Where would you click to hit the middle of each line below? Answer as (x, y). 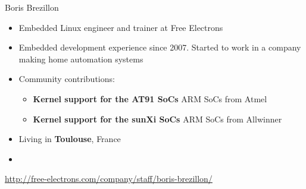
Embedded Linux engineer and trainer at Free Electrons (121, 27)
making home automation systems (81, 59)
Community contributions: (67, 79)
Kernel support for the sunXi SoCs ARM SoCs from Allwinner (157, 119)
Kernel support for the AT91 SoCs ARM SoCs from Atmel (150, 98)
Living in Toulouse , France (70, 139)
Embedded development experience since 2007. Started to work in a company (160, 47)
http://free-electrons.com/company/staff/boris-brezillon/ (109, 179)
